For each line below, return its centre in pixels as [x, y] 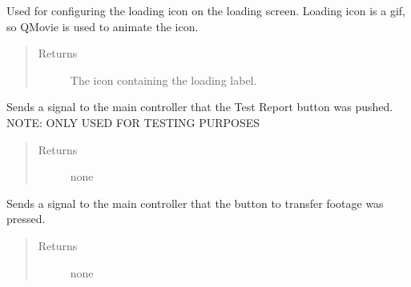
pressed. [26, 219]
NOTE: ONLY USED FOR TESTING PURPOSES [133, 122]
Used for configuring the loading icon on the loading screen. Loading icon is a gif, [206, 10]
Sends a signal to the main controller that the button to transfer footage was [195, 203]
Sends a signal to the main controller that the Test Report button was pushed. [200, 107]
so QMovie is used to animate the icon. [103, 26]
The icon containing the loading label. [163, 80]
